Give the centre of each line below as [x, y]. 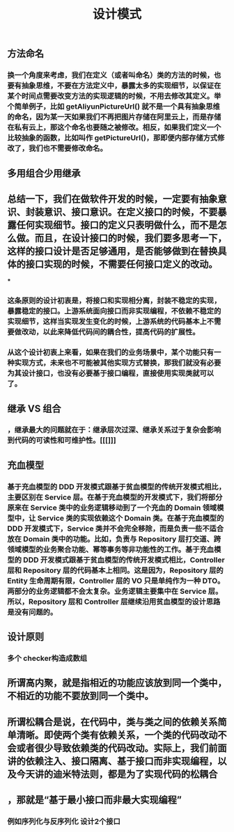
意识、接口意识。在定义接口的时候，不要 [131, 212]
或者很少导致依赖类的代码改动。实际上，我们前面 [122, 748]
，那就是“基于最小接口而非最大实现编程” [95, 800]
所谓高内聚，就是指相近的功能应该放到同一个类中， [117, 683]
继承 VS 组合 [34, 408]
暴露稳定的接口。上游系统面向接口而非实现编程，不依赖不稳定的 [114, 311]
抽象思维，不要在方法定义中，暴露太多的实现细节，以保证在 [121, 86]
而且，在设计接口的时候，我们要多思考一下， [131, 238]
